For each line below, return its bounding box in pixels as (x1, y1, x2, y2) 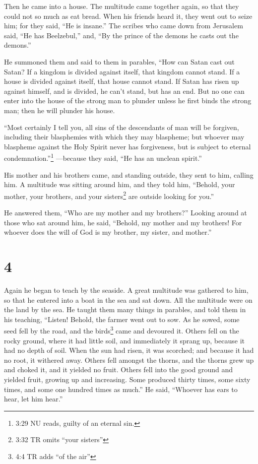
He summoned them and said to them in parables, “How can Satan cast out (4, 56, 235, 66)
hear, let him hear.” (4, 394, 63, 404)
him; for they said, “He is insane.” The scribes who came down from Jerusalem (4, 20, 243, 31)
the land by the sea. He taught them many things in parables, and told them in (4, 304, 246, 315)
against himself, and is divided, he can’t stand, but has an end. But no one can (4, 85, 245, 96)
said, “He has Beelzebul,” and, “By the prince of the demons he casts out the (4, 30, 239, 40)
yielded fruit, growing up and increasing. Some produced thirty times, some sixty (4, 374, 251, 384)
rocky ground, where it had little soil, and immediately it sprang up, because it (4, 335, 245, 345)
